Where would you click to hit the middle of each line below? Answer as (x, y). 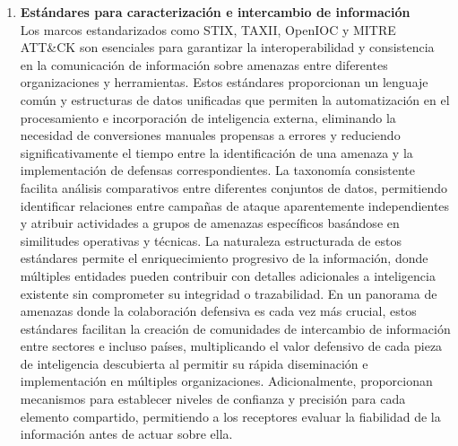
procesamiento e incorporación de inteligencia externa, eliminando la (208, 117)
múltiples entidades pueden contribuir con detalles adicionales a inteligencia (228, 275)
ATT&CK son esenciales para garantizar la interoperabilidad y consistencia (227, 47)
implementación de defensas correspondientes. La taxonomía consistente (217, 170)
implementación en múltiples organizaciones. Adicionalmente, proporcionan (226, 381)
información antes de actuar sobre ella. (126, 434)
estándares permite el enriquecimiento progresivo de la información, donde (224, 258)
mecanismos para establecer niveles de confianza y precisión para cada (213, 399)
